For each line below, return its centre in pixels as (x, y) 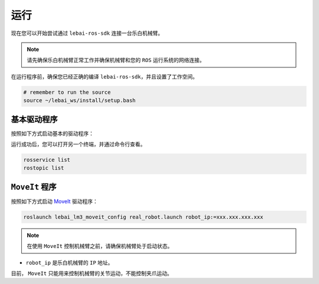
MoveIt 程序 (34, 187)
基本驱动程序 (34, 119)
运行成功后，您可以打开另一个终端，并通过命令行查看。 (78, 144)
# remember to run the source (67, 92)
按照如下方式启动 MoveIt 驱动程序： (54, 201)
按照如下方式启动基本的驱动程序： (52, 133)
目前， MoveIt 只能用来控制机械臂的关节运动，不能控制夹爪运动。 (92, 273)
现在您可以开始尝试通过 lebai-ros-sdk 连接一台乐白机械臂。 (87, 33)
